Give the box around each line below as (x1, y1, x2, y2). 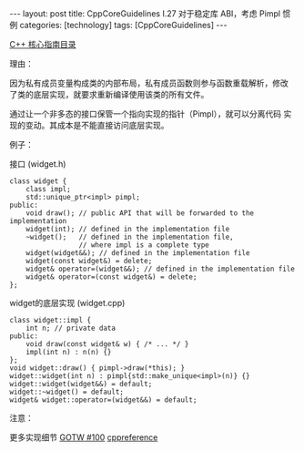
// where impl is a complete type (78, 241, 209, 250)
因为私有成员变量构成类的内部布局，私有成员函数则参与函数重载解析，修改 (9, 77, 289, 88)
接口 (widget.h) (9, 159, 66, 169)
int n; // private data (25, 324, 117, 333)
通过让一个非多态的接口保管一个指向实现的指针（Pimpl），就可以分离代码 (9, 108, 282, 119)
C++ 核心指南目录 (9, 39, 76, 49)
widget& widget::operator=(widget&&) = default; (9, 395, 198, 405)
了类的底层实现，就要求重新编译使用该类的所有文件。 (9, 89, 209, 99)
